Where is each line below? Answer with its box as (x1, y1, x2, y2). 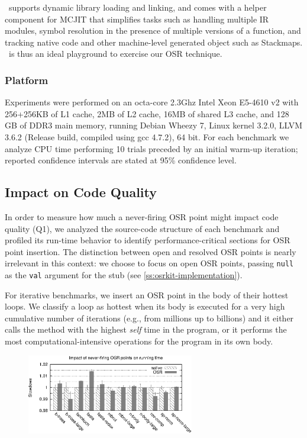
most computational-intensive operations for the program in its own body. (5, 335, 273, 347)
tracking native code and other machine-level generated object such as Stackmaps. (5, 36, 303, 48)
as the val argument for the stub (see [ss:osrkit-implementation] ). (5, 268, 243, 281)
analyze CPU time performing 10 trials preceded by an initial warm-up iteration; (5, 142, 298, 154)
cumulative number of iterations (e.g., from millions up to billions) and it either (5, 311, 294, 324)
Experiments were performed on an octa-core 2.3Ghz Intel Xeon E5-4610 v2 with (5, 96, 299, 108)
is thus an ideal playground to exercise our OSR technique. (8, 47, 222, 60)
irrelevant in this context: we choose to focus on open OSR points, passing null (5, 257, 294, 269)
